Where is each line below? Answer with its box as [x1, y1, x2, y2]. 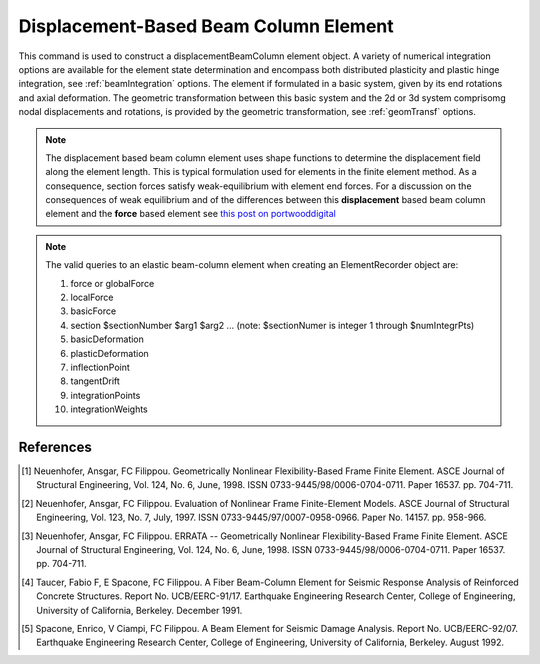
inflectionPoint [70, 361, 130, 373]
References [18, 438, 92, 455]
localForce [70, 291, 114, 304]
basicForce [70, 305, 117, 317]
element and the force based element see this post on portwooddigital [45, 208, 337, 220]
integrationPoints [70, 389, 141, 401]
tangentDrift [70, 375, 120, 387]
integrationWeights [70, 403, 149, 415]
